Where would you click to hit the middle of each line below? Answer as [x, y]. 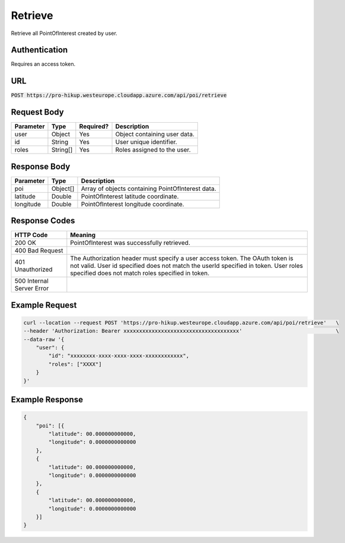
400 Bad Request [39, 251]
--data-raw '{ [44, 339]
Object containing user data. [155, 135]
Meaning [83, 235]
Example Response [47, 400]
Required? [94, 126]
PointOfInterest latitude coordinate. [130, 196]
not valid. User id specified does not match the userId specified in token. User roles [187, 266]
